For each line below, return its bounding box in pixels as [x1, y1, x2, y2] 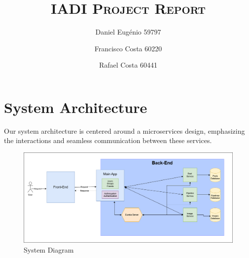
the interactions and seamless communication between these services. [4, 135, 212, 146]
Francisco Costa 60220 [94, 43, 162, 53]
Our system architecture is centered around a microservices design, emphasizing [4, 125, 245, 136]
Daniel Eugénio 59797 [95, 27, 161, 37]
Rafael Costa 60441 [99, 60, 158, 70]
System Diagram [24, 245, 74, 255]
